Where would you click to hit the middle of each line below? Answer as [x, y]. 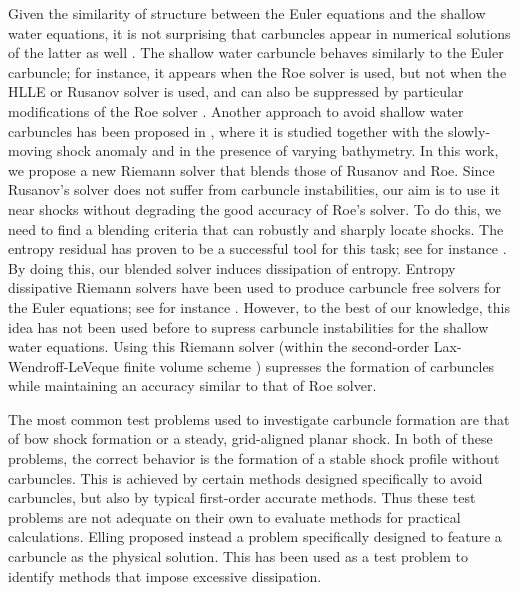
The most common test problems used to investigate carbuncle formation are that [259, 418]
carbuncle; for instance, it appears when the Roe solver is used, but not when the [257, 71]
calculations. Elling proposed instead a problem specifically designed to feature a [255, 536]
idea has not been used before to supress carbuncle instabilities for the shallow [248, 326]
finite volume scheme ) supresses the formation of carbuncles [309, 365]
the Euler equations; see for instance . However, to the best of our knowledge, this [259, 306]
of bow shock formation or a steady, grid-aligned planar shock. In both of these [250, 438]
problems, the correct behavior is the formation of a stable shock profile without [254, 458]
